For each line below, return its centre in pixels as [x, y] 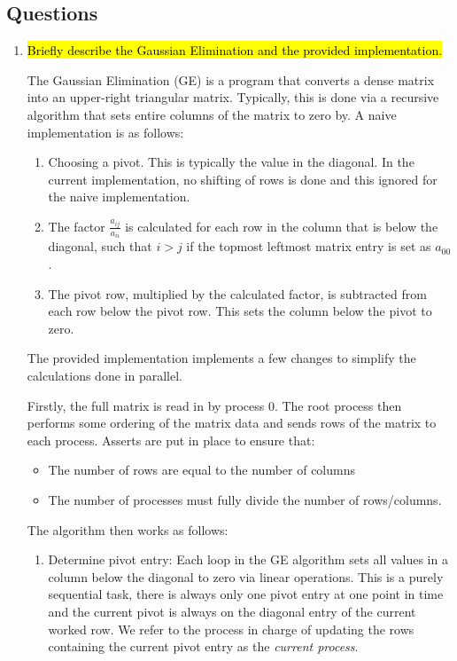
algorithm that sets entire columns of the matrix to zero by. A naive [212, 114]
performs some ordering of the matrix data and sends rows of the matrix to [232, 423]
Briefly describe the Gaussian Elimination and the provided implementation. [235, 50]
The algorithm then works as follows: [128, 529]
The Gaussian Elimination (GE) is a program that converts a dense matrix [231, 79]
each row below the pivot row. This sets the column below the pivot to [240, 311]
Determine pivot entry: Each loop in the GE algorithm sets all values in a [248, 559]
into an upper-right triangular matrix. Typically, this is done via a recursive [233, 97]
